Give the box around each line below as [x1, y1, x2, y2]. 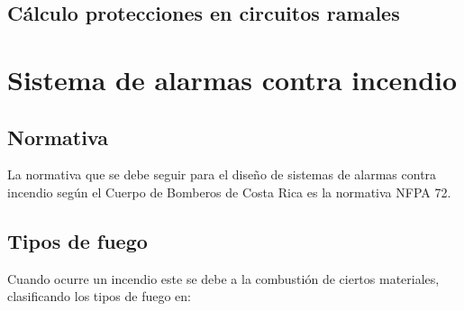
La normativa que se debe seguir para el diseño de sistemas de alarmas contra [7, 165, 437, 184]
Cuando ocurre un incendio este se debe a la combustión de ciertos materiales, [7, 269, 440, 288]
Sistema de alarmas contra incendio [7, 60, 458, 97]
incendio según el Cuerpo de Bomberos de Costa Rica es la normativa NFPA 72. [7, 182, 451, 201]
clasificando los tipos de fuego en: [7, 287, 192, 306]
